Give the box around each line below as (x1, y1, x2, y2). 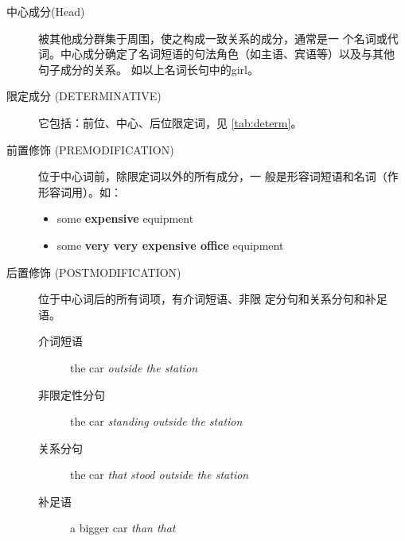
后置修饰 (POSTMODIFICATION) (6, 263, 181, 280)
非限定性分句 (38, 386, 105, 403)
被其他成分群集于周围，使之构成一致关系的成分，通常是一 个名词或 (38, 29, 387, 46)
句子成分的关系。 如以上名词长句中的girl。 (38, 60, 259, 77)
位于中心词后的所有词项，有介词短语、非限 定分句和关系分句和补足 (38, 290, 387, 307)
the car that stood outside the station (70, 466, 249, 483)
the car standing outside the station (70, 413, 243, 430)
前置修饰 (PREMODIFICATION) (6, 141, 174, 158)
